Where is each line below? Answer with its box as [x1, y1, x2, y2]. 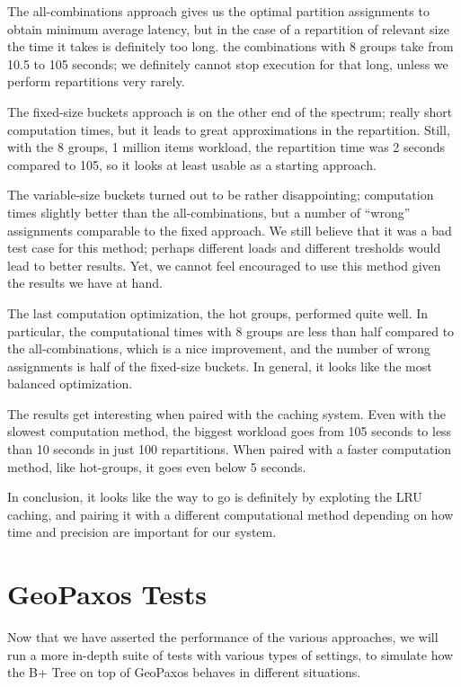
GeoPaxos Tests [7, 575, 207, 612]
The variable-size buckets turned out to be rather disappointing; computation [7, 185, 434, 204]
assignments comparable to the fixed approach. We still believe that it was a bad [7, 220, 452, 239]
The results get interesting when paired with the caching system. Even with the [7, 404, 446, 423]
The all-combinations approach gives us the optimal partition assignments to [7, 2, 430, 20]
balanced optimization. [7, 374, 133, 393]
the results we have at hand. [7, 273, 163, 292]
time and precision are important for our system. [7, 522, 277, 541]
